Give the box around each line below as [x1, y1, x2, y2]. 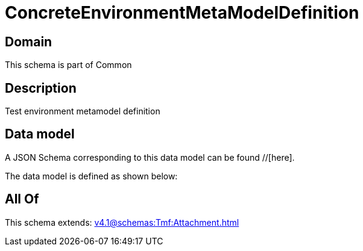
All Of [5, 191, 39, 207]
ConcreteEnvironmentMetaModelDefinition [5, 2, 359, 23]
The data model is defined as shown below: [5, 170, 178, 181]
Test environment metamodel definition [5, 106, 160, 117]
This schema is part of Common [5, 60, 132, 70]
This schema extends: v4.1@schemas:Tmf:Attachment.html [5, 217, 239, 228]
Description [5, 80, 77, 96]
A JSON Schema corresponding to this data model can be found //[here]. [5, 152, 295, 163]
